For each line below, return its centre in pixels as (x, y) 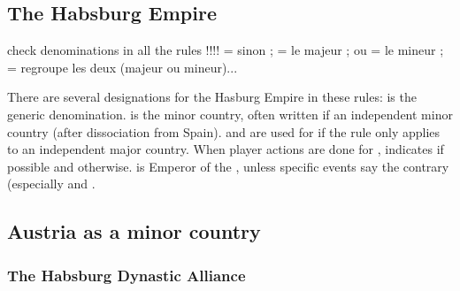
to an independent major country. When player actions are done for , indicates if (226, 149)
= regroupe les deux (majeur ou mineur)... (123, 67)
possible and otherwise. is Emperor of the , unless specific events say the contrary (228, 166)
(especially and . (51, 184)
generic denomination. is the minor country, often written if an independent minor (230, 114)
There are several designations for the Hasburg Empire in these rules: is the (212, 97)
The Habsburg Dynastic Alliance (126, 275)
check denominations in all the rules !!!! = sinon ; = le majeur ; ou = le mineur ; (226, 50)
